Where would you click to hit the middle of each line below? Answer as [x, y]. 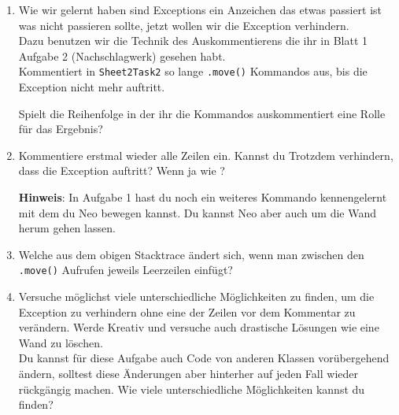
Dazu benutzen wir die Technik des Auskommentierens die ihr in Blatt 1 [193, 41]
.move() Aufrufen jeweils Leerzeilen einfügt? [126, 270]
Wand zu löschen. [61, 342]
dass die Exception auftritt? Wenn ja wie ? [122, 170]
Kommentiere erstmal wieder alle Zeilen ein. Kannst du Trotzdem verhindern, [206, 155]
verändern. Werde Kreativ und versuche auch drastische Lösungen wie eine [199, 327]
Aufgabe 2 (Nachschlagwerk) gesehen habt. [122, 56]
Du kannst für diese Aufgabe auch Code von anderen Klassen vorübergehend [204, 358]
